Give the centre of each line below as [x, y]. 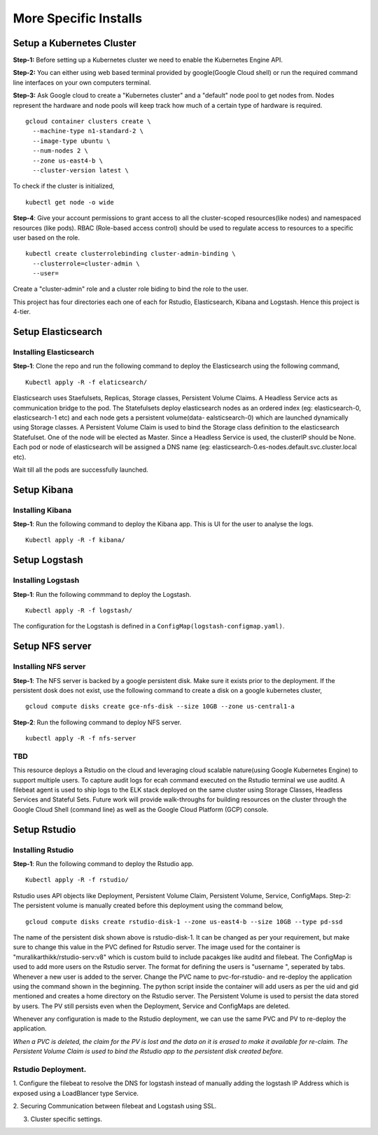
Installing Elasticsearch [54, 352]
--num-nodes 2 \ [61, 151]
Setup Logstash [48, 560]
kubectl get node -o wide [70, 202]
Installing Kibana [42, 510]
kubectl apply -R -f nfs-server [81, 738]
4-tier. [22, 312]
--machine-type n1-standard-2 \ [88, 131]
